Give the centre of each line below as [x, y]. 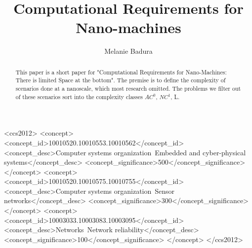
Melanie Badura [128, 51]
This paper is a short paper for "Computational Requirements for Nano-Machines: [121, 72]
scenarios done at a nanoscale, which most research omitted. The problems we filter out [128, 89]
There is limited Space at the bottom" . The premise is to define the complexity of [121, 80]
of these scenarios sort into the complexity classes [79, 96]
